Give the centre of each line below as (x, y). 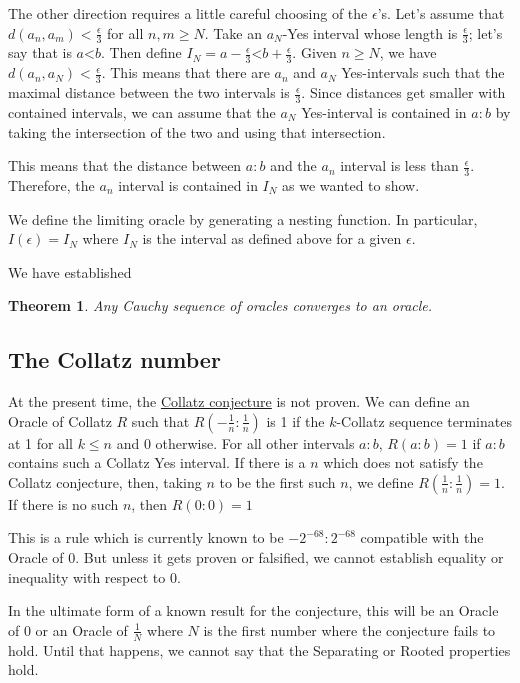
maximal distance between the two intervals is (149, 92)
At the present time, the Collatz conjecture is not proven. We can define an (239, 401)
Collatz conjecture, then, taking (105, 481)
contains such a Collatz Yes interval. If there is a (157, 462)
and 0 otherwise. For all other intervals (235, 442)
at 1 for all (40, 442)
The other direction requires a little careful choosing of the (188, 13)
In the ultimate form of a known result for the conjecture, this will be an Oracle (253, 610)
